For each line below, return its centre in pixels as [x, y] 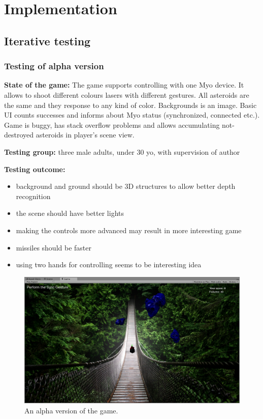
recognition [33, 196]
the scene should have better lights [70, 213]
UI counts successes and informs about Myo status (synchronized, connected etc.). [132, 115]
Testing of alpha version [54, 66]
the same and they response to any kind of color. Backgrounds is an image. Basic [130, 105]
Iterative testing [47, 40]
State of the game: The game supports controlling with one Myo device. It [124, 85]
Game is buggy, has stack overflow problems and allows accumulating [112, 124]
